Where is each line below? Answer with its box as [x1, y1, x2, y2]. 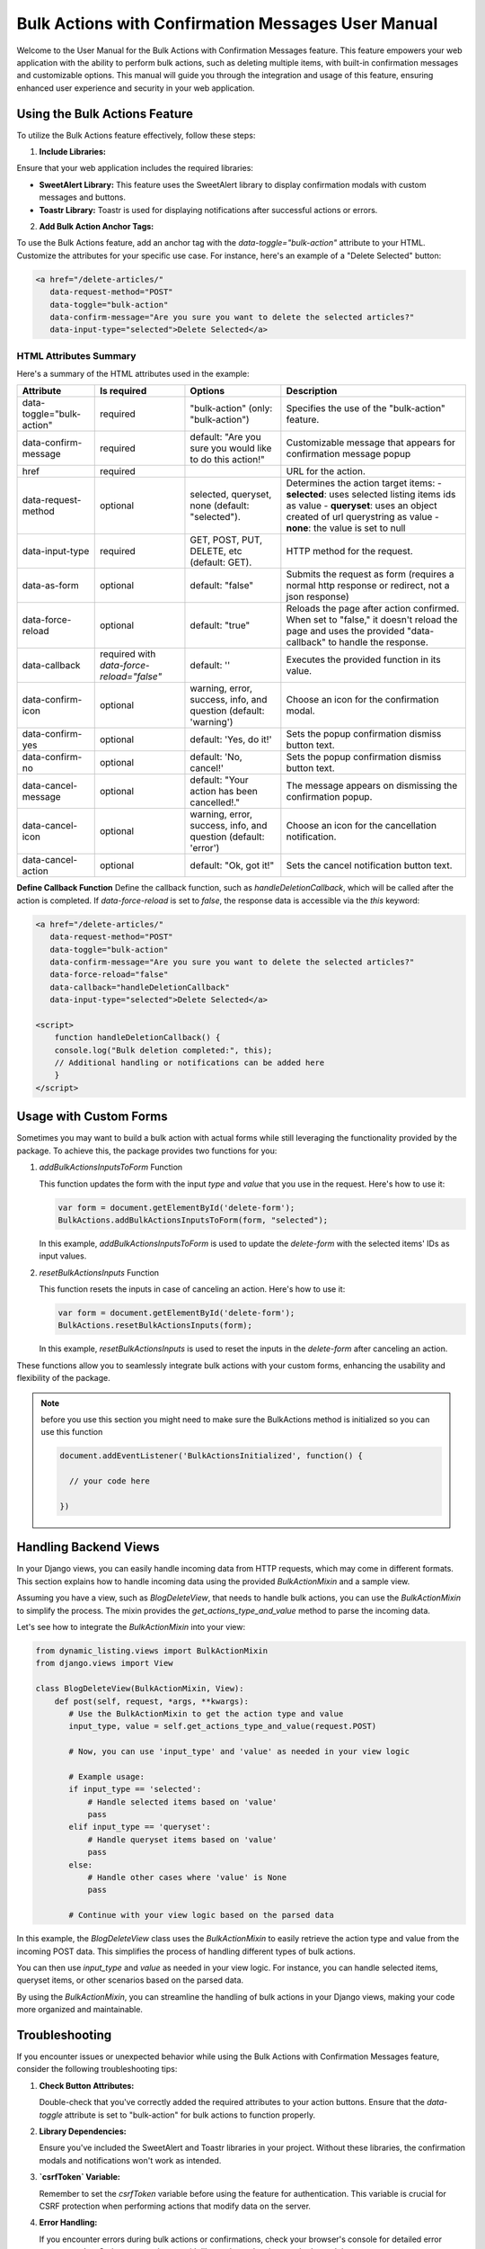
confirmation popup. [286, 791, 373, 803]
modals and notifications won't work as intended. [39, 2155, 222, 2165]
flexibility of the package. [16, 1373, 111, 1384]
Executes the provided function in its [286, 653, 441, 666]
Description [286, 385, 338, 398]
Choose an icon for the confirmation [286, 694, 439, 706]
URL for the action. [286, 465, 366, 478]
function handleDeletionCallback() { [54, 1033, 221, 1043]
